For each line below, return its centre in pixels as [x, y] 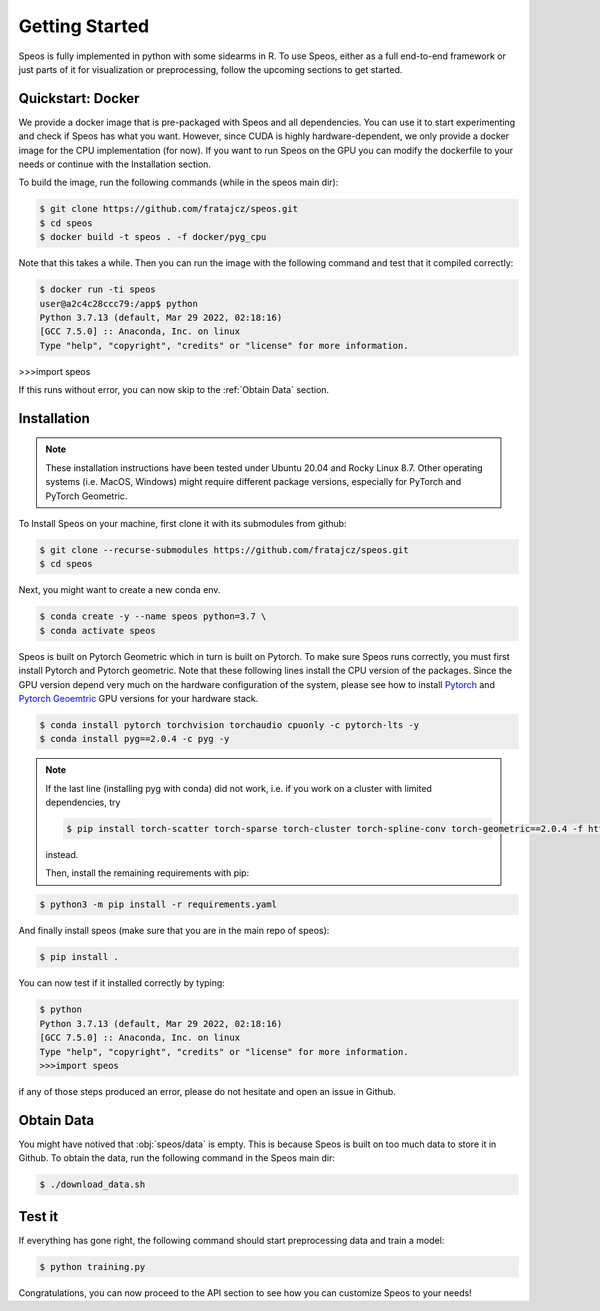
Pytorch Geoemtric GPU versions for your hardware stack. [138, 698]
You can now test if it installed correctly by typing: [121, 983]
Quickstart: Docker [79, 98]
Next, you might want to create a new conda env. [119, 590]
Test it [38, 1216]
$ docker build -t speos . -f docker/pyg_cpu [153, 237]
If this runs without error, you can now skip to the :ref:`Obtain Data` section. [174, 390]
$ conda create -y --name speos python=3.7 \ [153, 616]
